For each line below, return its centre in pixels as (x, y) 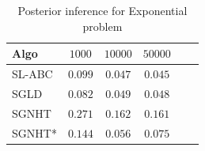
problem (102, 26)
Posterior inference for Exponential (102, 10)
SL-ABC (32, 74)
